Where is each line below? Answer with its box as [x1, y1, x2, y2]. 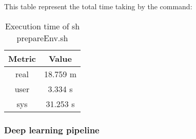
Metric [8, 52, 36, 64]
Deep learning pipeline [4, 123, 100, 136]
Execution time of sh [5, 20, 80, 32]
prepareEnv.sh [16, 31, 68, 44]
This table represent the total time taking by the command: [4, 1, 192, 11]
